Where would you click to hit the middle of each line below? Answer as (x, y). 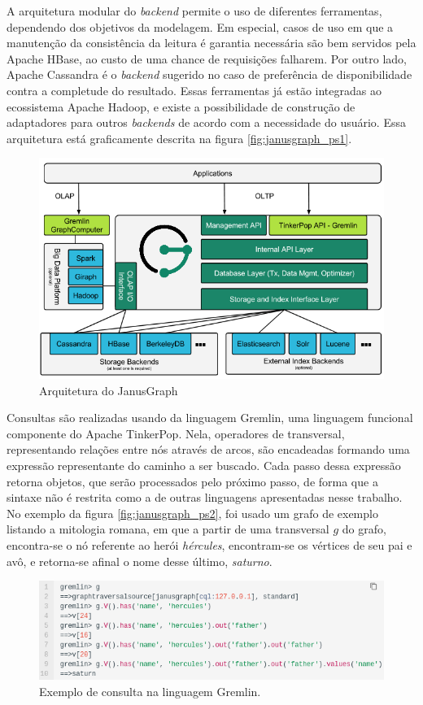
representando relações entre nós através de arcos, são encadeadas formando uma (208, 449)
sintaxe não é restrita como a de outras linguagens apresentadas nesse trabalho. (205, 497)
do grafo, (364, 529)
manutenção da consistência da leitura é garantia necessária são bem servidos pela (211, 43)
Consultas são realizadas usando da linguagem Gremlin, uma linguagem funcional (210, 418)
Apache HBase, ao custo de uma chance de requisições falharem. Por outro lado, (207, 58)
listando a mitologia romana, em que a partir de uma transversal (168, 529)
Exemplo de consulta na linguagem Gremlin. (150, 691)
